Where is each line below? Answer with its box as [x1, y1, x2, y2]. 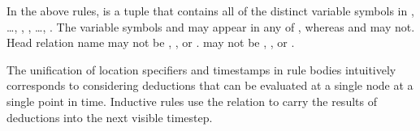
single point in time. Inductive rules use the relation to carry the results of [6, 92, 377, 109]
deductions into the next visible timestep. [6, 108, 213, 125]
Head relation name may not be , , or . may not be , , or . [6, 34, 295, 51]
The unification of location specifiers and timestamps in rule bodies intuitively [6, 61, 396, 78]
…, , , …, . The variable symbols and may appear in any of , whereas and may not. [6, 18, 415, 35]
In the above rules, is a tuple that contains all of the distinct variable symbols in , [6, 2, 414, 19]
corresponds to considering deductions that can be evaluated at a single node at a [6, 77, 414, 94]
